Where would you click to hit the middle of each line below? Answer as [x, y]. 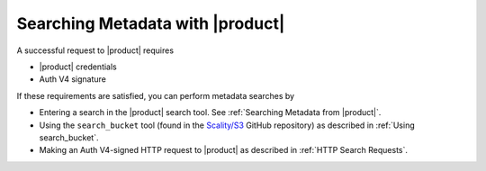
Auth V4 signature [73, 79]
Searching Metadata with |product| [151, 23]
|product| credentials [78, 67]
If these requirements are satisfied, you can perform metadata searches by [156, 95]
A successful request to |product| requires [95, 50]
